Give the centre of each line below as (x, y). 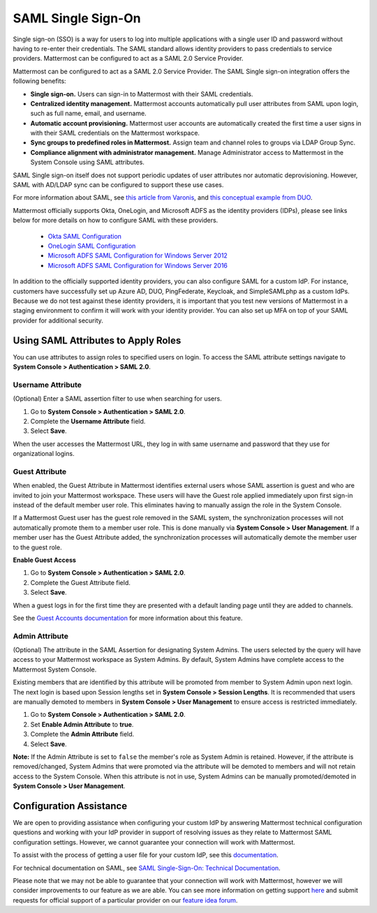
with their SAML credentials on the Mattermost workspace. (115, 133)
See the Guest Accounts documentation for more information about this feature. (128, 618)
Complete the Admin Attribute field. (82, 734)
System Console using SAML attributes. (87, 162)
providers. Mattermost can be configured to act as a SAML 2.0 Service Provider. (128, 59)
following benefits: (39, 81)
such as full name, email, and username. (88, 113)
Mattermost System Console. (55, 669)
